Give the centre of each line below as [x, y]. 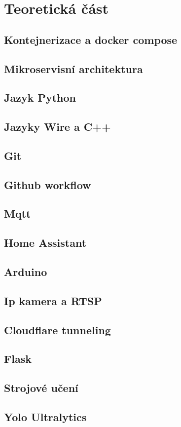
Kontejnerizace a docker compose [91, 39]
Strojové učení [41, 388]
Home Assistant [45, 243]
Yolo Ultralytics [45, 416]
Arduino [26, 272]
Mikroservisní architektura [73, 68]
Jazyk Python [40, 97]
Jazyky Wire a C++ [57, 127]
